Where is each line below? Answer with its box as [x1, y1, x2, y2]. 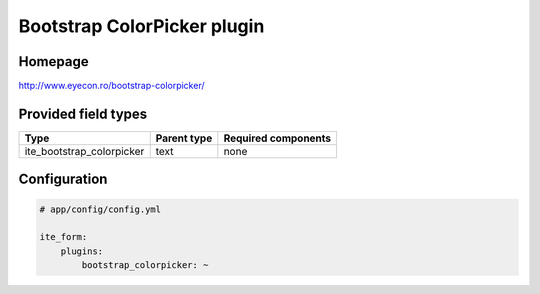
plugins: [60, 245, 104, 257]
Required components [223, 131, 332, 145]
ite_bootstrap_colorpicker [24, 144, 145, 158]
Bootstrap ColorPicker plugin [18, 15, 265, 37]
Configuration [18, 171, 108, 188]
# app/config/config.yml [39, 203, 162, 215]
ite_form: [39, 231, 88, 243]
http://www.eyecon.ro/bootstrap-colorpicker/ [18, 80, 205, 92]
